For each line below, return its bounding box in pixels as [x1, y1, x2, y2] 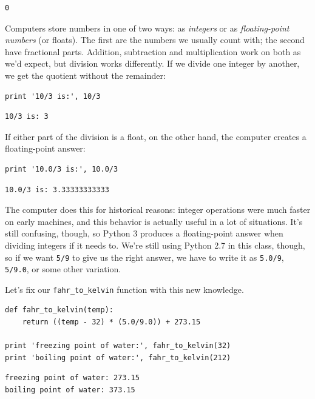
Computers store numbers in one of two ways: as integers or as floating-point [5, 21, 290, 34]
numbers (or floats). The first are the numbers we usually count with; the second [5, 33, 305, 46]
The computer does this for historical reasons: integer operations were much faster [5, 203, 311, 216]
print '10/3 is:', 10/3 [5, 92, 101, 101]
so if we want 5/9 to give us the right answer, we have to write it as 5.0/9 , [5, 250, 284, 263]
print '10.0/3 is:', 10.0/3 [5, 164, 118, 173]
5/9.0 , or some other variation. [5, 263, 121, 275]
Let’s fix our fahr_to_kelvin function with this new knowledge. [5, 283, 244, 295]
